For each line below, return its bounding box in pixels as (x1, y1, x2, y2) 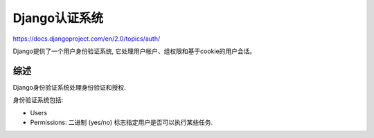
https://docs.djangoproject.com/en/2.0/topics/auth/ (12, 34, 161, 43)
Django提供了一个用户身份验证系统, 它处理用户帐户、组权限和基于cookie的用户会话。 (12, 47, 256, 55)
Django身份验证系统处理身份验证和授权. (12, 83, 126, 91)
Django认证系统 (12, 10, 104, 26)
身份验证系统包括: (12, 96, 64, 104)
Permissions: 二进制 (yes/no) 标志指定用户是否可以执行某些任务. (30, 118, 213, 127)
